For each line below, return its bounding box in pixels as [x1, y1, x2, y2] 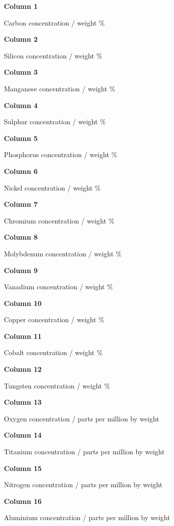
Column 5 [4, 133, 38, 143]
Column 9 [4, 265, 38, 275]
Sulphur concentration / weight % [4, 116, 106, 127]
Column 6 [4, 166, 38, 176]
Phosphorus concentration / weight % [4, 149, 118, 160]
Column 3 [4, 67, 38, 77]
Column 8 [4, 232, 38, 242]
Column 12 [4, 364, 42, 374]
